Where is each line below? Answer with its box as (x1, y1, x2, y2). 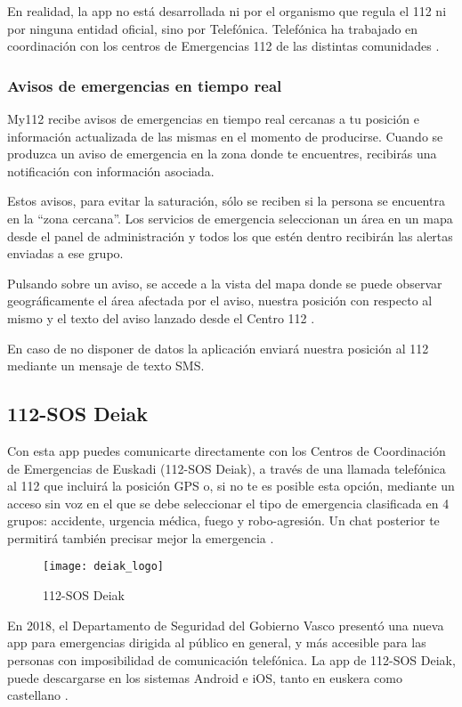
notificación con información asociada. (7, 161, 215, 180)
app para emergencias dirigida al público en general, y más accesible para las (7, 633, 426, 652)
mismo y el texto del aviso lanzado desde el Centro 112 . (7, 308, 315, 327)
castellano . (7, 686, 69, 704)
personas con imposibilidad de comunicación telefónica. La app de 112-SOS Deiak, (7, 650, 456, 669)
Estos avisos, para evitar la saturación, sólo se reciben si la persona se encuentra (7, 191, 445, 210)
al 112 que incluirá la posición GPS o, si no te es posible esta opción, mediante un (7, 476, 455, 495)
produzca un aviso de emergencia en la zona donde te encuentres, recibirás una (7, 144, 437, 163)
